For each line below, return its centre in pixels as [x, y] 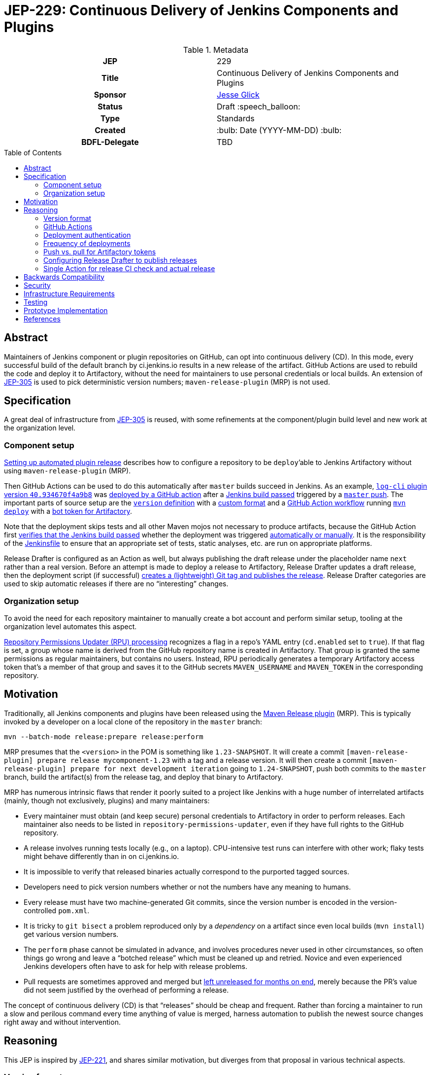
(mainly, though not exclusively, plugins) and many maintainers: [107, 800]
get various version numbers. [71, 934]
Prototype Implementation [66, 310]
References [42, 319]
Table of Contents [33, 152]
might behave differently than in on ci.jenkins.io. [101, 856]
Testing [36, 302]
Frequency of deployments [87, 243]
